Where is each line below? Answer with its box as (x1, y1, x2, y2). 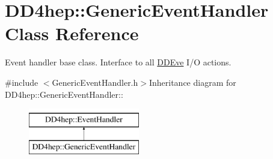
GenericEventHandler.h (52, 76, 138, 88)
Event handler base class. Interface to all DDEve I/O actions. (5, 56, 232, 68)
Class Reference (5, 21, 139, 46)
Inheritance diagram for (149, 76, 236, 88)
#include (5, 76, 38, 88)
